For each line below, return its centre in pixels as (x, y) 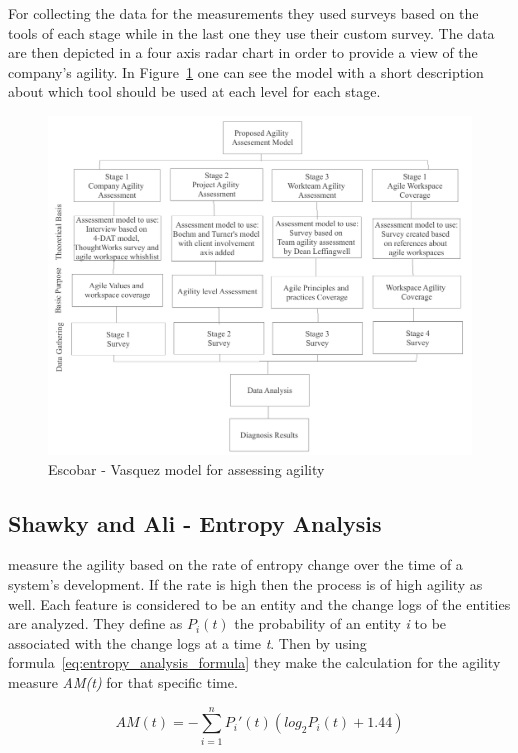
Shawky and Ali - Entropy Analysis (195, 522)
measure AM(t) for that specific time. (123, 682)
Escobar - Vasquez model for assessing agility (186, 468)
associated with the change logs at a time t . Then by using (187, 642)
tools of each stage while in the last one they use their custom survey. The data (251, 32)
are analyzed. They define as (95, 623)
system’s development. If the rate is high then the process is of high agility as (245, 584)
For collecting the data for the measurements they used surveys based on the (243, 13)
